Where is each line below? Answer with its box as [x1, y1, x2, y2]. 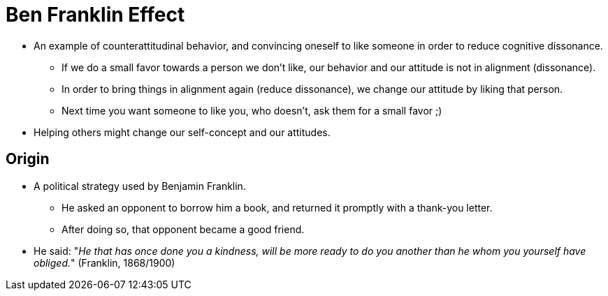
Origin [6, 150, 50, 168]
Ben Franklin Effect [6, 3, 185, 27]
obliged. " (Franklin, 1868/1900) [34, 256, 175, 269]
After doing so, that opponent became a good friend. [61, 223, 305, 235]
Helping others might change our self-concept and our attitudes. [34, 126, 331, 138]
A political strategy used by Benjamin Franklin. [34, 179, 246, 192]
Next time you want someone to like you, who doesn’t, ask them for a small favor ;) [61, 104, 442, 117]
